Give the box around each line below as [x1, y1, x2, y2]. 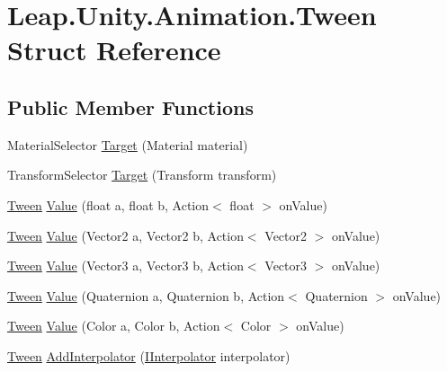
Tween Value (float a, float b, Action [7, 195, 210, 214]
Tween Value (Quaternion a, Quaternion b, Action [7, 286, 285, 305]
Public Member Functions [7, 93, 254, 120]
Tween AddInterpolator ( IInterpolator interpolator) [7, 346, 291, 365]
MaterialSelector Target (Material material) [7, 135, 248, 154]
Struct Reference [7, 31, 221, 68]
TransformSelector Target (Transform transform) [7, 165, 277, 184]
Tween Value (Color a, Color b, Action [7, 316, 220, 335]
